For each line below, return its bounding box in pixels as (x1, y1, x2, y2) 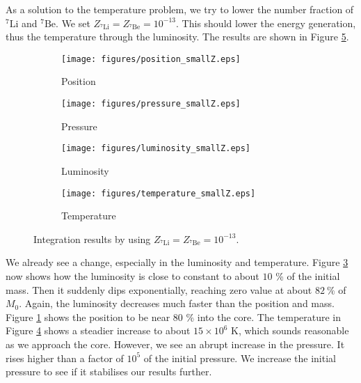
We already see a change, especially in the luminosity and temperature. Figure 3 (6, 255, 348, 269)
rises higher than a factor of (6, 350, 124, 365)
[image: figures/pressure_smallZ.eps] (61, 99, 241, 109)
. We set (56, 15, 90, 30)
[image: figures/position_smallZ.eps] (61, 54, 241, 64)
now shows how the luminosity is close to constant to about (6, 268, 259, 283)
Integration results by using (33, 231, 151, 246)
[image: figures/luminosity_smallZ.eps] (61, 143, 251, 154)
